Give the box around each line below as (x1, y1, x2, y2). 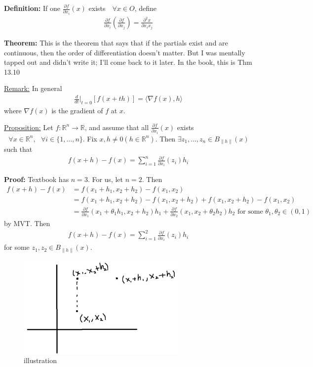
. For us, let (87, 174, 123, 184)
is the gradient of (51, 105, 103, 116)
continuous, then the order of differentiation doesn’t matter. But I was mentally (4, 47, 245, 57)
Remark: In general (4, 83, 62, 93)
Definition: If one (4, 3, 60, 13)
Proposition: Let (4, 122, 53, 132)
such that (4, 144, 33, 154)
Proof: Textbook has (4, 174, 69, 184)
